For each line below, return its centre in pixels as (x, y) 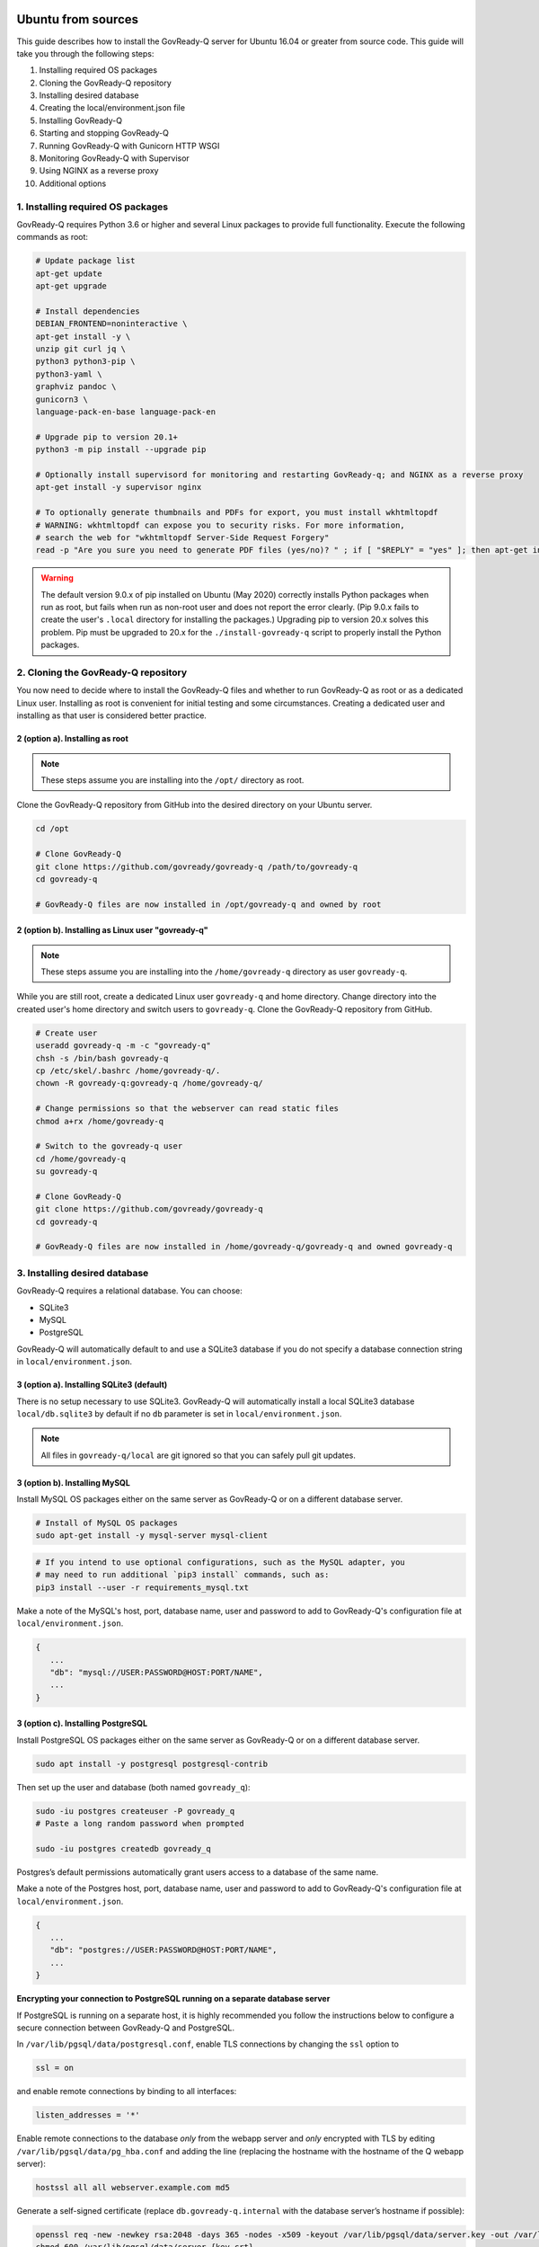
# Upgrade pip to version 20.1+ (107, 437)
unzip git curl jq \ (80, 349)
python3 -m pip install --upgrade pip (121, 450)
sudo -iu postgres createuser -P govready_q (135, 1811)
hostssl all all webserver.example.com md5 (133, 2188)
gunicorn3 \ (62, 399)
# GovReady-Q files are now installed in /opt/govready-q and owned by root (208, 904)
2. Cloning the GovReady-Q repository (102, 672)
